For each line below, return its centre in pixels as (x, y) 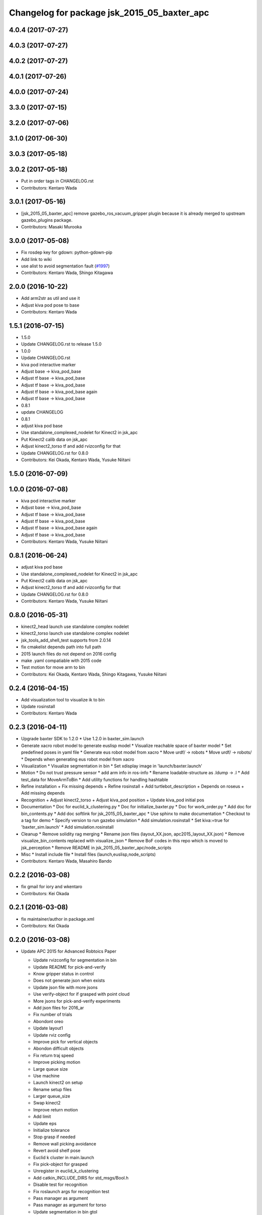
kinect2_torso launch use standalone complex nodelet (75, 633)
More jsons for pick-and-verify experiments (77, 1001)
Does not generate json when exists (69, 981)
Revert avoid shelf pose (57, 1151)
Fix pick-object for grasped (60, 1164)
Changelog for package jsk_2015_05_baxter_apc (109, 13)
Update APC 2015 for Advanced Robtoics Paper (69, 951)
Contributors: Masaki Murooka (51, 227)
